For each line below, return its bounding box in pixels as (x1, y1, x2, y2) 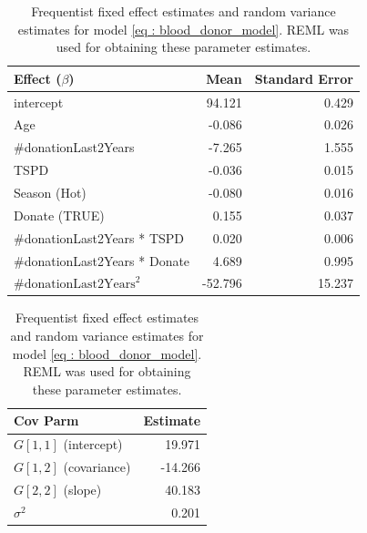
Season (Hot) (14, 183, 87, 201)
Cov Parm (14, 411, 79, 430)
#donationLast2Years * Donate (14, 251, 190, 270)
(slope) (63, 479, 102, 498)
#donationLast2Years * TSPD (14, 228, 185, 247)
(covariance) (63, 457, 131, 477)
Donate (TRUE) (14, 205, 105, 224)
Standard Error (254, 68, 353, 87)
